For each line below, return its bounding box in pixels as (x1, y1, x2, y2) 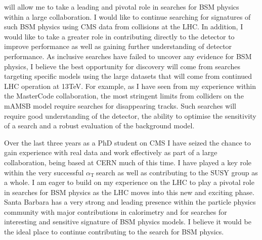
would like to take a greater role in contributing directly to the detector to (4, 31, 235, 41)
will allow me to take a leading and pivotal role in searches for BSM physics (4, 2, 239, 12)
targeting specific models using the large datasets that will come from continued (4, 71, 252, 81)
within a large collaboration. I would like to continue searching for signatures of (4, 11, 251, 22)
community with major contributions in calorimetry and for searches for (4, 206, 227, 217)
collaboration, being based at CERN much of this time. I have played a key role (4, 157, 252, 167)
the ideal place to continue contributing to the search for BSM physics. (4, 226, 224, 237)
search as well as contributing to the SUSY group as (96, 167, 258, 177)
